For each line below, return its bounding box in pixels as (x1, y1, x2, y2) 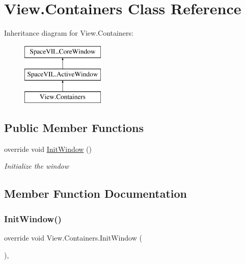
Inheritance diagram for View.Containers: (4, 28, 133, 38)
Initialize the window (4, 161, 69, 171)
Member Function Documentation (4, 186, 187, 201)
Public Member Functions (4, 120, 144, 136)
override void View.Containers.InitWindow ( (4, 232, 142, 243)
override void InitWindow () (4, 143, 92, 154)
